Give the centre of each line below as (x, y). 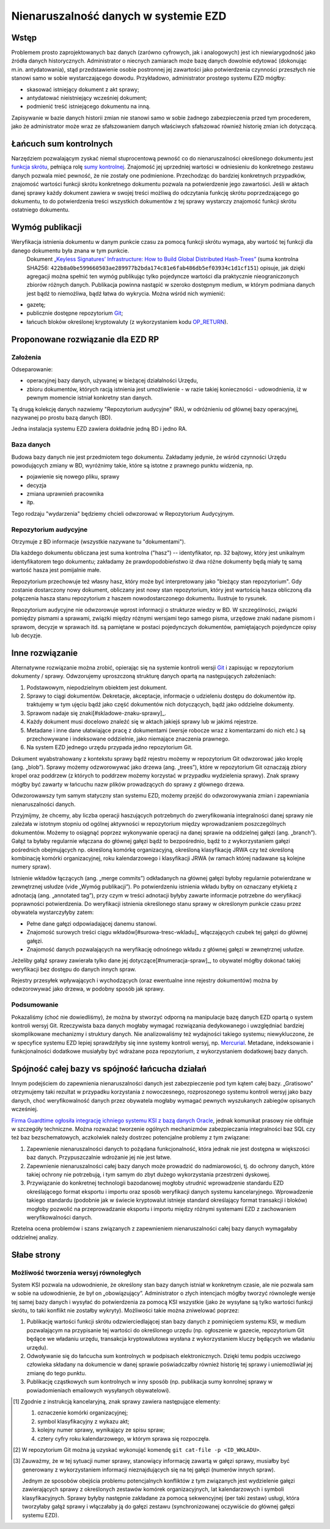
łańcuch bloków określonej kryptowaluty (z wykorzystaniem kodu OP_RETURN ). (127, 322)
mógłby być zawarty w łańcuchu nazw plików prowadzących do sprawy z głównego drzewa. (128, 784)
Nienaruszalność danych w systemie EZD (119, 16)
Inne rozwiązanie (45, 653)
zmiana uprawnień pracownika (65, 494)
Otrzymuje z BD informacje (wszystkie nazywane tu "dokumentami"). (98, 542)
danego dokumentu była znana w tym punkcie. (70, 251)
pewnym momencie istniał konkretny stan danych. (90, 398)
